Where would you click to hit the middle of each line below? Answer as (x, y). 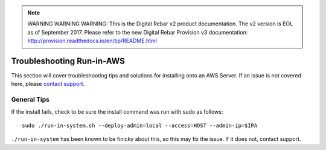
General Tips (30, 100)
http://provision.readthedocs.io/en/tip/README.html (92, 41)
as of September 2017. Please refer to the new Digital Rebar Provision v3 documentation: (138, 32)
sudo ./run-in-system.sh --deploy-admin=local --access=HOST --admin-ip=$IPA (140, 126)
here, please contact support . (48, 84)
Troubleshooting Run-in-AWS (68, 61)
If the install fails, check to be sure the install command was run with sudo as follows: (117, 111)
